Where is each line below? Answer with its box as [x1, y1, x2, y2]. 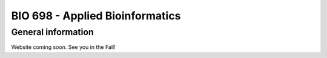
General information [11, 27, 94, 37]
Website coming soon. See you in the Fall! [11, 43, 116, 51]
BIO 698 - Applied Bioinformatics [11, 9, 181, 22]
